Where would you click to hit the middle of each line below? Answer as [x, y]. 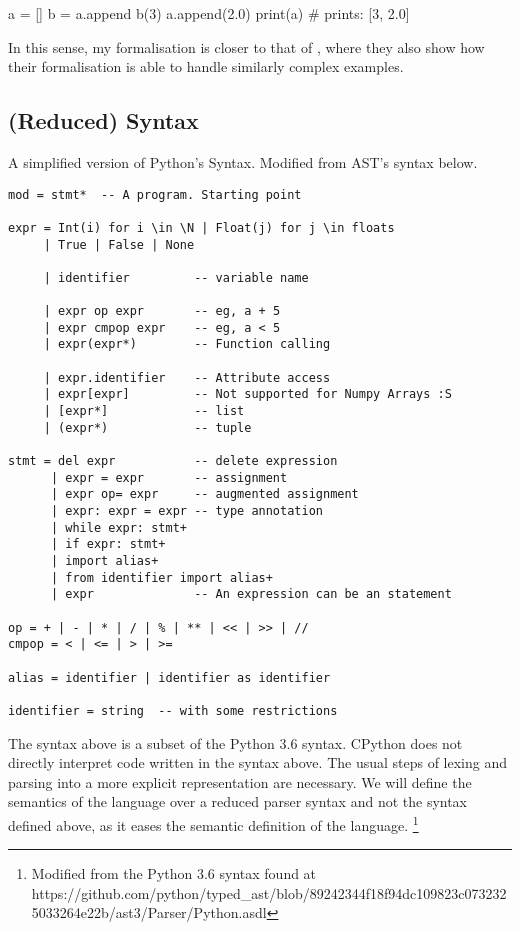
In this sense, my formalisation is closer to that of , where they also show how [246, 46]
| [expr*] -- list [144, 411]
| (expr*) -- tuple [147, 427]
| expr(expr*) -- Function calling [187, 344]
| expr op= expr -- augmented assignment [204, 494]
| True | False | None [119, 244]
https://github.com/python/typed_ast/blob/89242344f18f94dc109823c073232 [269, 892]
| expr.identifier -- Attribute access [187, 377]
